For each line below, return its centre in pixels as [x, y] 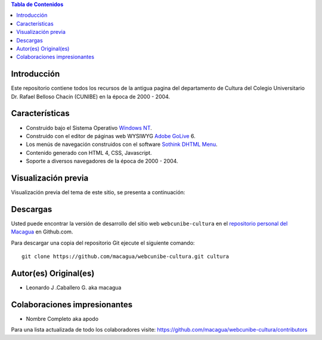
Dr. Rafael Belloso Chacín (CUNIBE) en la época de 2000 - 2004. [90, 96]
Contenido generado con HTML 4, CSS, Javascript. [89, 152]
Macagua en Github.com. [42, 232]
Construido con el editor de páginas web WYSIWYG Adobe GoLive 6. [111, 136]
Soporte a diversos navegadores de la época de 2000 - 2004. [102, 161]
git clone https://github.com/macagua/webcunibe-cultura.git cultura [126, 257]
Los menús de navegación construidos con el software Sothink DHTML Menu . [122, 144]
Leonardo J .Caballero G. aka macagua [74, 288]
